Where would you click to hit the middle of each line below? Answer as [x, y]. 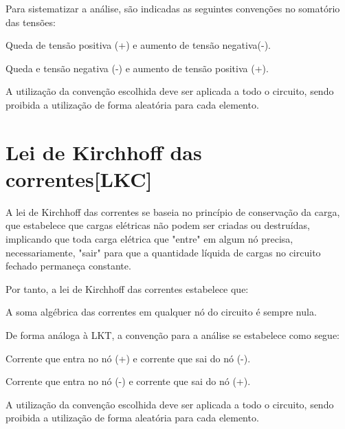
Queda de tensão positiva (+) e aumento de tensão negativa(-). [138, 45]
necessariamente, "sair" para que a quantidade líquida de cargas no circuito [163, 252]
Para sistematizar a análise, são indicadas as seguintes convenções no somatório [173, 8]
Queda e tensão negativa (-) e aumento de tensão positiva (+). [137, 68]
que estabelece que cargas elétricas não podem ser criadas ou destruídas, [158, 225]
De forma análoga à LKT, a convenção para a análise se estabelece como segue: [173, 335]
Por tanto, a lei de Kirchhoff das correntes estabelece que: [127, 288]
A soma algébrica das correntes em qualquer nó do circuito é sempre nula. [161, 312]
